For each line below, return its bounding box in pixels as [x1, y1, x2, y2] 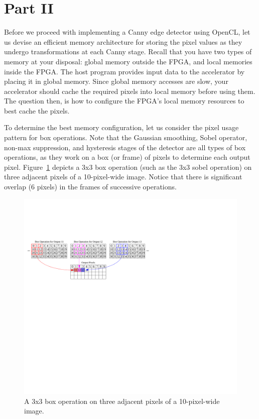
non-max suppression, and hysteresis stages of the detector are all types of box [4, 142, 246, 152]
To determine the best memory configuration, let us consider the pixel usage [4, 122, 239, 133]
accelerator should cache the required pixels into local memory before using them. [4, 85, 255, 96]
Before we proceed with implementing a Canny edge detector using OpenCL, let [4, 27, 250, 37]
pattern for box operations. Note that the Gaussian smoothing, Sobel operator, [4, 132, 247, 143]
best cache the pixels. [4, 105, 70, 116]
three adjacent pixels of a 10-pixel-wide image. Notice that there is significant [4, 171, 242, 182]
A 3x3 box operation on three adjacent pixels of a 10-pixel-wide [24, 395, 220, 406]
